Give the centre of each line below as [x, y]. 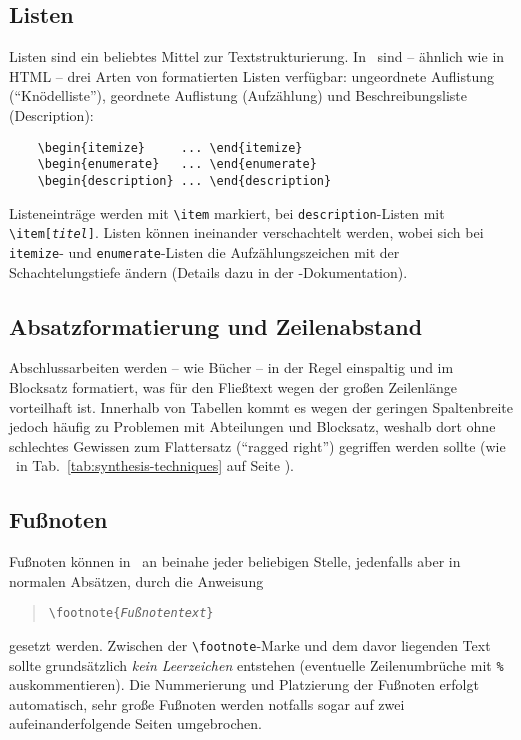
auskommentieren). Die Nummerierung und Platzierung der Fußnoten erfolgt [244, 684]
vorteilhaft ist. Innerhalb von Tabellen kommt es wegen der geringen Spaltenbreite [261, 406]
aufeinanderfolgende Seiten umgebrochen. [135, 723]
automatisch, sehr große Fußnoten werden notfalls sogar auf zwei [207, 703]
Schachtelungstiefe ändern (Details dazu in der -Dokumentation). [208, 271]
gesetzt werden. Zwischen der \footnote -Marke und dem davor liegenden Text [250, 644]
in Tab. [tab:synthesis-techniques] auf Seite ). [155, 465]
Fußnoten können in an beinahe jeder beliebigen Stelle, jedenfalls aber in [235, 561]
